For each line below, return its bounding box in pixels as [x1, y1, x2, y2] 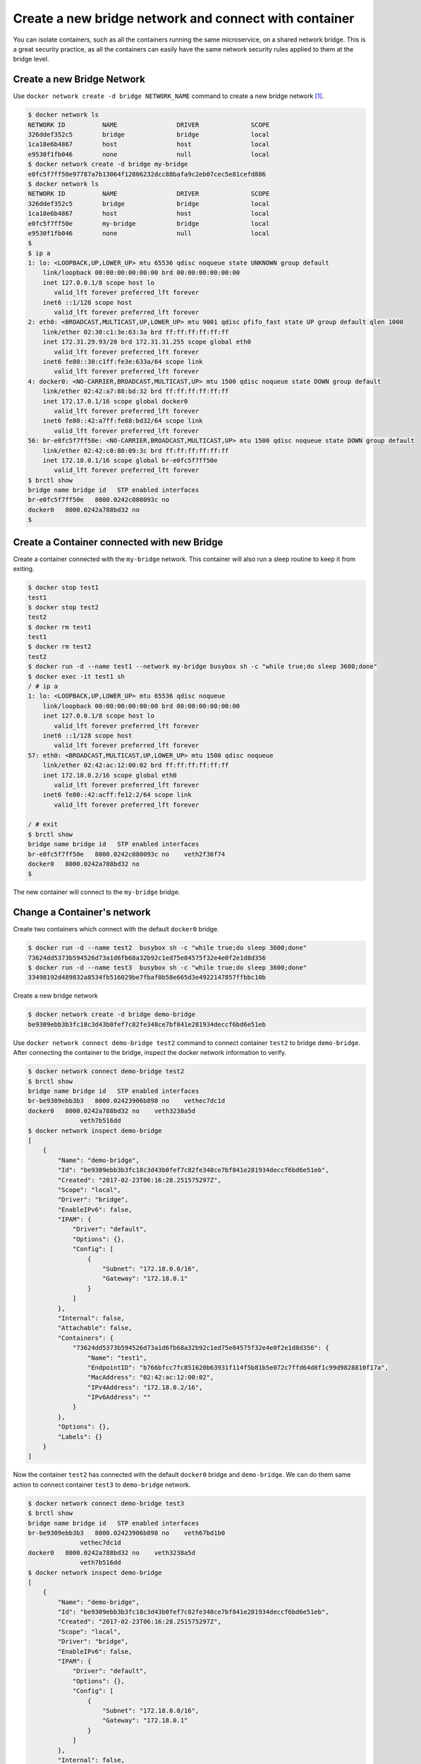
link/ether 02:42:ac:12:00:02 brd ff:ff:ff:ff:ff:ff [42, 761, 229, 769]
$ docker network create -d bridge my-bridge [28, 160, 188, 169]
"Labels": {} [57, 1432, 103, 1441]
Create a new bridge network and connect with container [13, 11, 355, 26]
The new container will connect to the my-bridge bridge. [13, 888, 181, 896]
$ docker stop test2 [28, 603, 99, 611]
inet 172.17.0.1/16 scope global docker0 [42, 397, 188, 405]
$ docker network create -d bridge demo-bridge [28, 1010, 195, 1019]
